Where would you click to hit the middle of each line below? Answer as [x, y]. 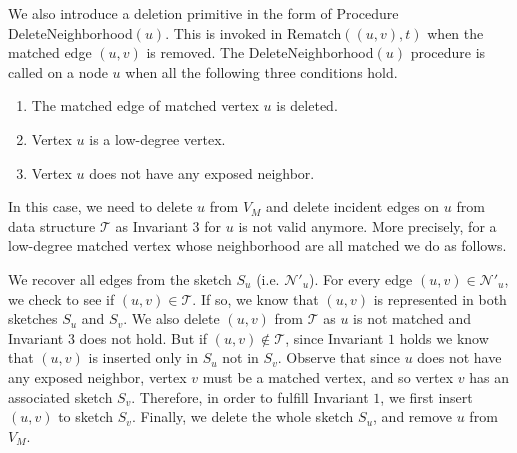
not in [240, 357]
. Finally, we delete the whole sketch [242, 416]
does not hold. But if [143, 337]
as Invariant [151, 225]
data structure [52, 225]
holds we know [444, 337]
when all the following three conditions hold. [261, 71]
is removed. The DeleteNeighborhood [260, 52]
